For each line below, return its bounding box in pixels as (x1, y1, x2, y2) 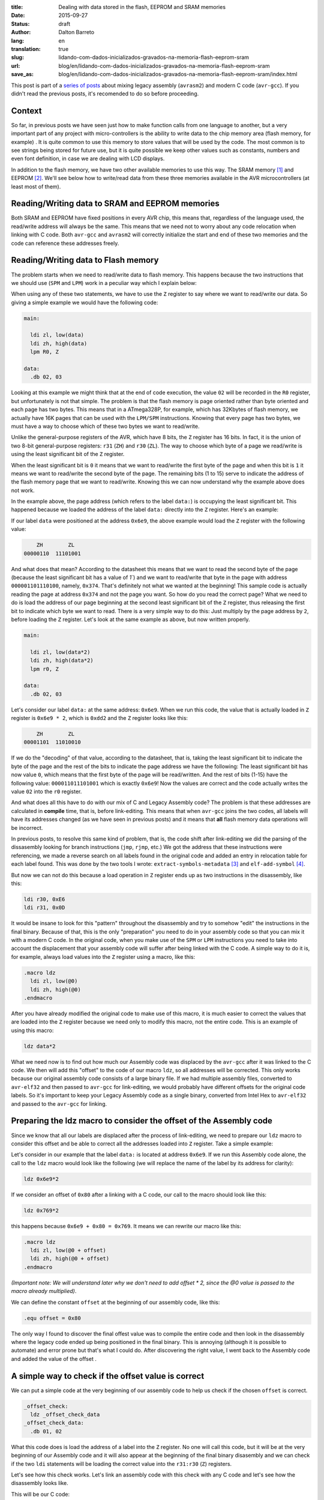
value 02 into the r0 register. (11, 788, 82, 795)
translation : (11, 45, 41, 52)
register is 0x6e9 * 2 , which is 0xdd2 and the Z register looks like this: (11, 715, 188, 722)
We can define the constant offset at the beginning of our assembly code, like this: (11, 1298, 220, 1306)
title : (11, 4, 23, 10)
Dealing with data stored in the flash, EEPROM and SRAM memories (58, 4, 226, 10)
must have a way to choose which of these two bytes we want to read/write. (11, 422, 200, 430)
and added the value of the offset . (11, 1355, 97, 1362)
